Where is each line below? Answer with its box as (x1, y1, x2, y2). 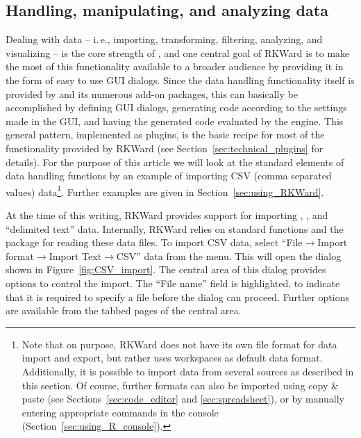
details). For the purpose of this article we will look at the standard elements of (6, 154, 344, 169)
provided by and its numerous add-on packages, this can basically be (6, 86, 298, 101)
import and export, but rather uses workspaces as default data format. (22, 350, 323, 365)
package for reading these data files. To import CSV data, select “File (6, 235, 303, 250)
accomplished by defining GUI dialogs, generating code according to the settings (6, 100, 347, 115)
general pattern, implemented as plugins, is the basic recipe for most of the (6, 127, 325, 142)
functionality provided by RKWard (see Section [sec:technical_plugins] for (6, 140, 324, 155)
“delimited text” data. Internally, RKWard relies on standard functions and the (6, 221, 344, 236)
